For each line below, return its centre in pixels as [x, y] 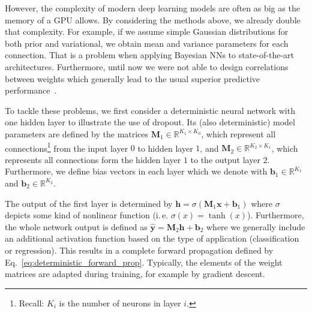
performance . [31, 90]
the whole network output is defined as [76, 226]
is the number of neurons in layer [120, 303]
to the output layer [225, 159]
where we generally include [256, 226]
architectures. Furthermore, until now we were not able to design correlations [147, 66]
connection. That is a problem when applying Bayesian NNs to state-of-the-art [150, 55]
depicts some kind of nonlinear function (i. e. [87, 215]
